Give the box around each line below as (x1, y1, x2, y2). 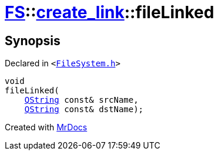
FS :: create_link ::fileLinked (5, 2, 214, 22)
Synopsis (5, 33, 61, 48)
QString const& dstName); (24, 105, 144, 114)
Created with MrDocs (5, 122, 88, 133)
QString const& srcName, (24, 95, 139, 105)
